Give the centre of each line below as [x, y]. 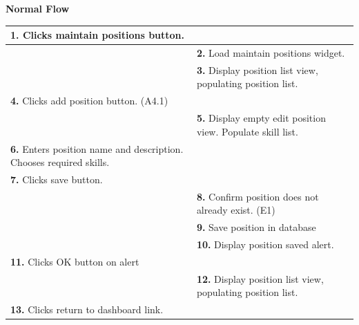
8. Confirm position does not [258, 196]
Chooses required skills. [60, 162]
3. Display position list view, [257, 69]
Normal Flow [38, 8]
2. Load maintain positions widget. [271, 52]
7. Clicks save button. [57, 179]
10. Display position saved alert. [265, 244]
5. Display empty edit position [261, 118]
